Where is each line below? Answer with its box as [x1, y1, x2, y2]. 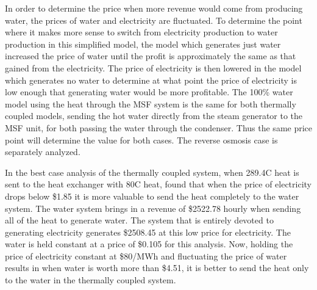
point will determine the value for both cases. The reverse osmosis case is [5, 133, 278, 146]
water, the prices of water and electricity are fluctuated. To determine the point [5, 13, 302, 26]
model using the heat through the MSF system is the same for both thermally [5, 97, 296, 110]
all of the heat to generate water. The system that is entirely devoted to [5, 214, 274, 227]
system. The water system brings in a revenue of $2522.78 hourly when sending [5, 201, 301, 214]
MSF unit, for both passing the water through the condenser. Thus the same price [5, 121, 313, 134]
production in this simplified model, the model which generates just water [5, 37, 281, 50]
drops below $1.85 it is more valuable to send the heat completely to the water [5, 189, 299, 202]
